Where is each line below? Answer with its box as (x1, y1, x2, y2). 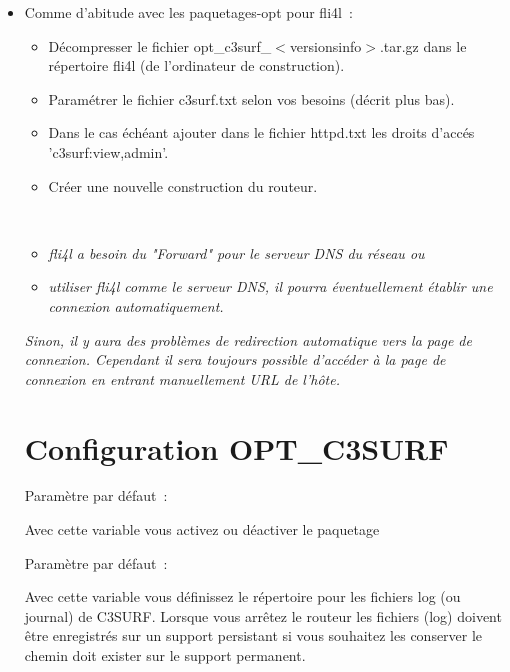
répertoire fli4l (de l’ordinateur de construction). (48, 55, 345, 76)
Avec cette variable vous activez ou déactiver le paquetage (24, 519, 380, 540)
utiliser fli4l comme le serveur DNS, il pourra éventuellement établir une (48, 276, 493, 297)
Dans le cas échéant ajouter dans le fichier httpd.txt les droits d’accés (48, 122, 475, 143)
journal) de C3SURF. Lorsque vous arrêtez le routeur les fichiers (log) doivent (24, 605, 502, 626)
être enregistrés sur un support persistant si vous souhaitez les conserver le (24, 625, 483, 646)
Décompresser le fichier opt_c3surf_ (48, 35, 272, 56)
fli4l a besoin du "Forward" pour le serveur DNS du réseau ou (48, 242, 425, 263)
